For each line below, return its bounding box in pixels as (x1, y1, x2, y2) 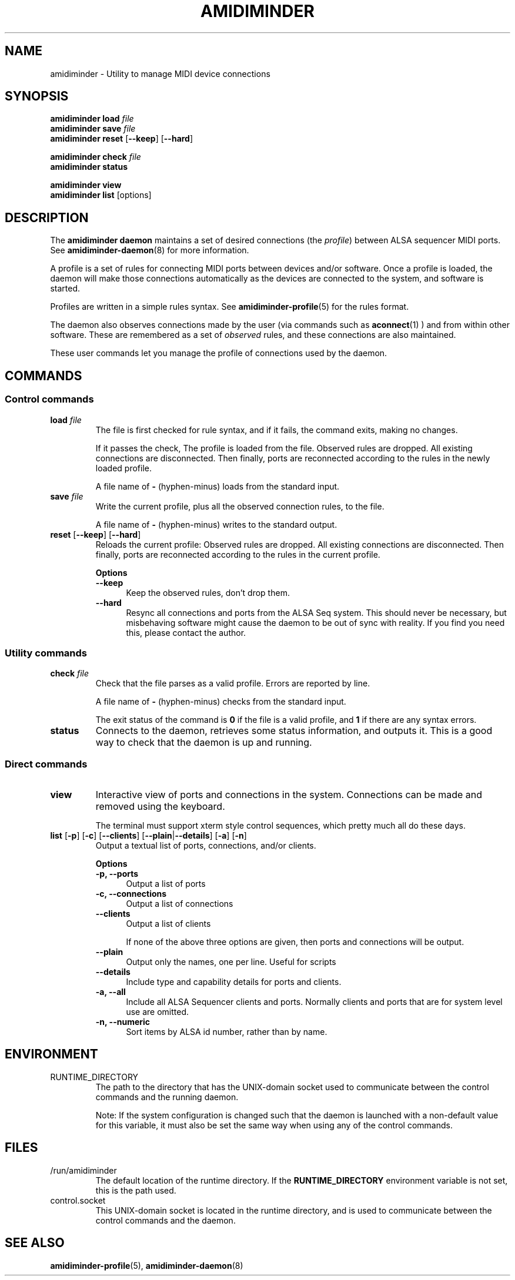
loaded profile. (95, 463, 152, 473)
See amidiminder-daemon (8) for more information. (50, 245, 249, 256)
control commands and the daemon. (95, 1215, 236, 1225)
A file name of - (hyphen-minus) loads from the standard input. (95, 481, 340, 491)
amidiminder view (50, 180, 122, 190)
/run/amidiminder (50, 1165, 117, 1175)
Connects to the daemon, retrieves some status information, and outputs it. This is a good (95, 725, 493, 737)
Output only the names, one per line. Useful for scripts (126, 957, 336, 967)
